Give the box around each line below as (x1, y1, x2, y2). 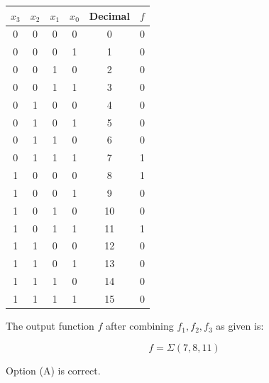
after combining (106, 318, 174, 333)
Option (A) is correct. (6, 362, 101, 377)
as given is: (216, 318, 264, 333)
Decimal (89, 8, 130, 23)
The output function (6, 318, 94, 333)
